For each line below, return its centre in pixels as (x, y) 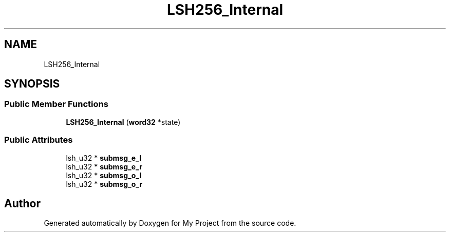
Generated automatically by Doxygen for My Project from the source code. (170, 223)
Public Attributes (39, 140)
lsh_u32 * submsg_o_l (104, 175)
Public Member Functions (56, 104)
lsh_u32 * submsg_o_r (104, 184)
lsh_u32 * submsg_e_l (104, 158)
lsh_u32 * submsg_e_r (104, 166)
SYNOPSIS (32, 84)
